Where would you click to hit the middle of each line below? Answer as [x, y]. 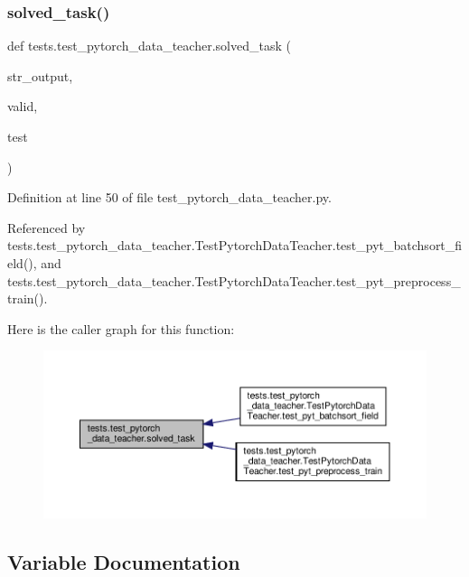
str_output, [40, 75]
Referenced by [47, 227]
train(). [28, 298]
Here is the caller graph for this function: [121, 328]
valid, [23, 106]
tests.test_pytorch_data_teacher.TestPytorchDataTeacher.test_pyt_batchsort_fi [235, 245]
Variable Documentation [124, 561]
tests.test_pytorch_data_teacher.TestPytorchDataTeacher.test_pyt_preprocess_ [234, 280]
